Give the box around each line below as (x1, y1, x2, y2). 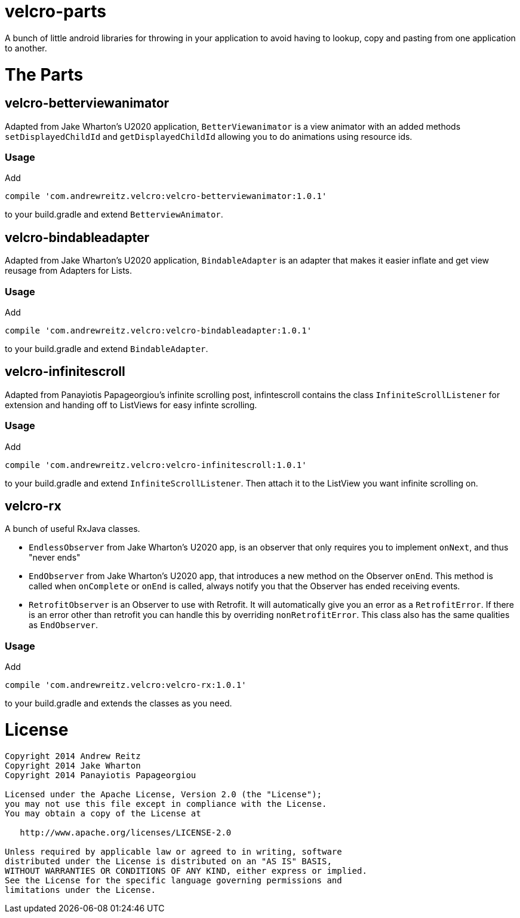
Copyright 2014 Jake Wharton (5, 760, 141, 770)
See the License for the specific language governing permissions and (5, 875, 342, 885)
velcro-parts (5, 1, 106, 22)
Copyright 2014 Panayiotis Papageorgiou (5, 770, 196, 780)
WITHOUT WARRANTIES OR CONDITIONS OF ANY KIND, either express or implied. (5, 865, 367, 876)
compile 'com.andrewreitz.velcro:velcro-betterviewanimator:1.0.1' (5, 191, 327, 201)
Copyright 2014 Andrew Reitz (5, 751, 141, 761)
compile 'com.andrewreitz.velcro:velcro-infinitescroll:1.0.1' (5, 460, 307, 470)
